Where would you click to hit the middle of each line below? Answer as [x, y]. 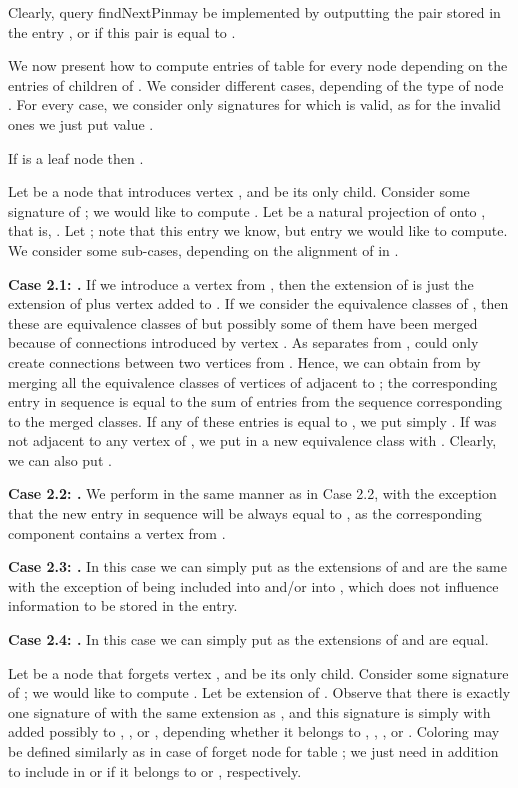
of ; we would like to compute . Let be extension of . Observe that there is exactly [259, 692]
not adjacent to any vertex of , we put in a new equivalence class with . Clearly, [252, 440]
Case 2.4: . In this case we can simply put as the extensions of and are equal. [248, 639]
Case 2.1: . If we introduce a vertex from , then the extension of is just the [241, 283]
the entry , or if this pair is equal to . [122, 31]
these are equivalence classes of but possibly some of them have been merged [243, 322]
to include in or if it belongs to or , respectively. [155, 770]
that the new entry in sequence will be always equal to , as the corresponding [245, 513]
